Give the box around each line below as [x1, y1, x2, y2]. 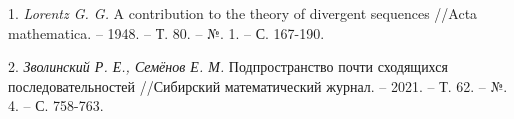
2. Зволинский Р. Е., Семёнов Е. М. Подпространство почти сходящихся [8, 56, 448, 77]
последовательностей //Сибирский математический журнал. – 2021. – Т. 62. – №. [8, 75, 508, 96]
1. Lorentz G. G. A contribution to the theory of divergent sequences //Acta [8, 3, 478, 23]
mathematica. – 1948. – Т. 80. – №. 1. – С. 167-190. [8, 22, 325, 43]
